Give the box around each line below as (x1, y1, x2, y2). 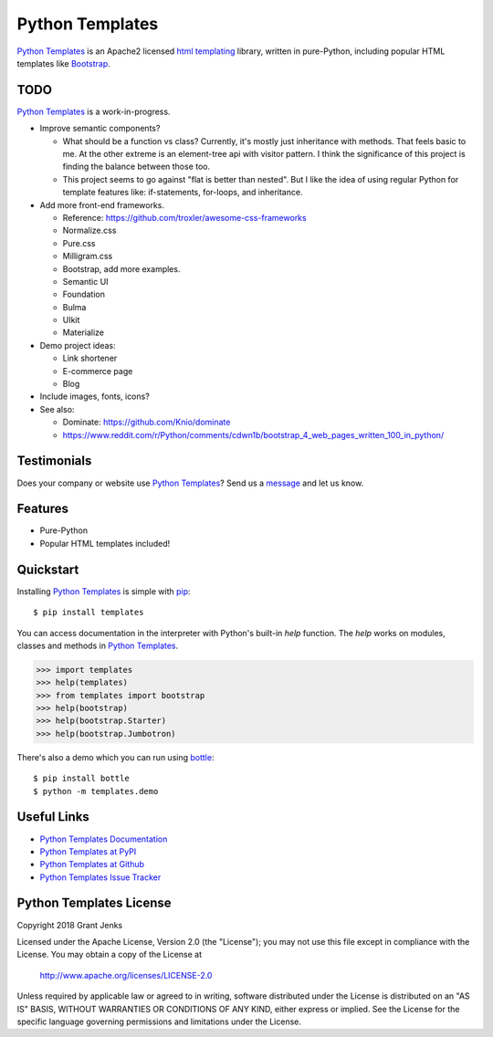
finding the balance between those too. (62, 161, 211, 173)
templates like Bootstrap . (16, 58, 111, 68)
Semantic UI (62, 276, 109, 287)
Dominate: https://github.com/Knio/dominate (62, 416, 231, 428)
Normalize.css (62, 225, 117, 236)
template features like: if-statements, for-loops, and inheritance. (62, 187, 303, 198)
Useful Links (16, 809, 90, 825)
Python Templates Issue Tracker (39, 872, 162, 883)
